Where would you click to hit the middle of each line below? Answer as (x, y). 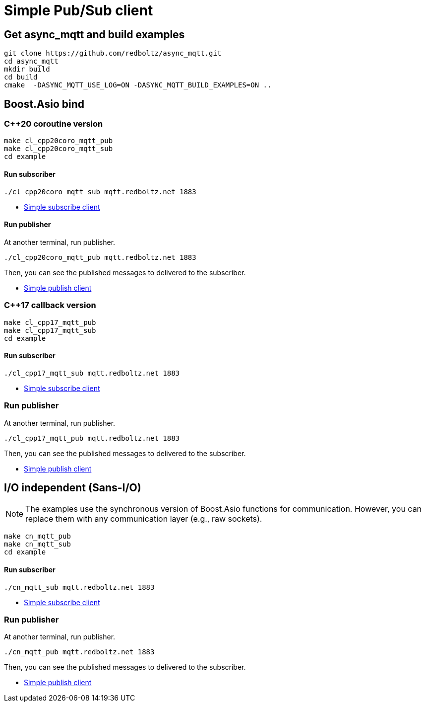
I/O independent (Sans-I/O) (73, 487)
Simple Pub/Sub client (79, 10)
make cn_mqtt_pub (37, 536)
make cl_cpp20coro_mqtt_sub (59, 149)
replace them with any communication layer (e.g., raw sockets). (144, 519)
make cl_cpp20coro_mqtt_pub (59, 141)
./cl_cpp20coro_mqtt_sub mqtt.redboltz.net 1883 (100, 192)
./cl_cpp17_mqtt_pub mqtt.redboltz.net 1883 (92, 438)
